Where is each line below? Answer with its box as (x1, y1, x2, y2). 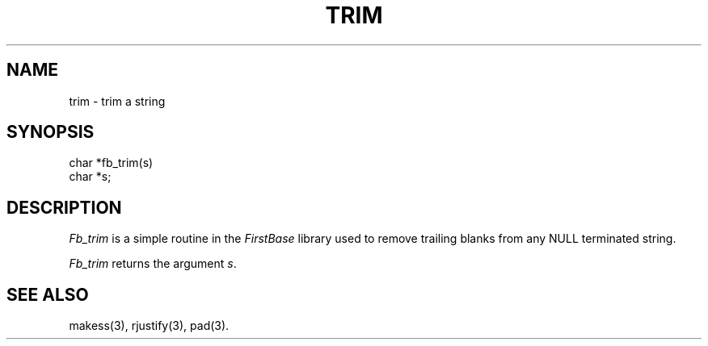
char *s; (69, 169, 112, 184)
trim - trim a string (69, 94, 166, 108)
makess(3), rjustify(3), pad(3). (69, 319, 230, 333)
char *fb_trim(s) (69, 156, 154, 170)
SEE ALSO (6, 284, 89, 305)
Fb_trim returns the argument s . (69, 256, 237, 271)
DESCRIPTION (6, 197, 122, 218)
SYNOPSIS (6, 122, 95, 143)
